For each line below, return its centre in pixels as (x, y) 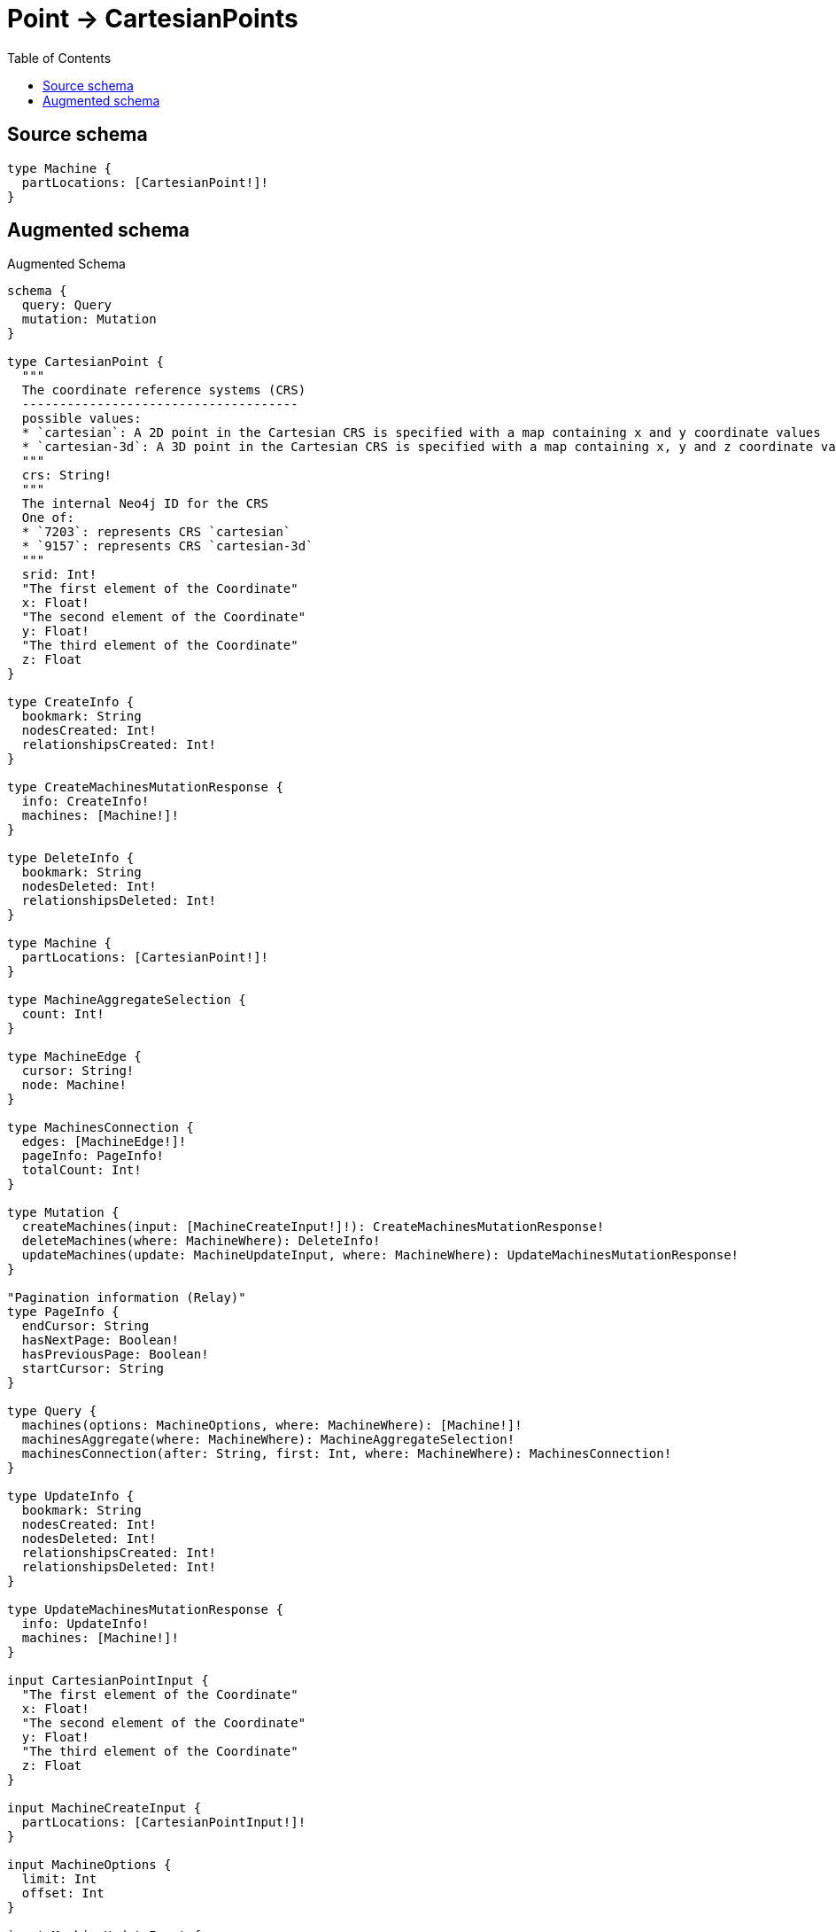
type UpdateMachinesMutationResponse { (145, 1610)
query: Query (67, 305)
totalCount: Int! (81, 1170)
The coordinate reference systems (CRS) (164, 390)
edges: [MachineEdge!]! (104, 1142)
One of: (48, 518)
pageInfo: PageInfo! (93, 1156)
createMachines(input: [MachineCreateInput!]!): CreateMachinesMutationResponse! (313, 1227)
